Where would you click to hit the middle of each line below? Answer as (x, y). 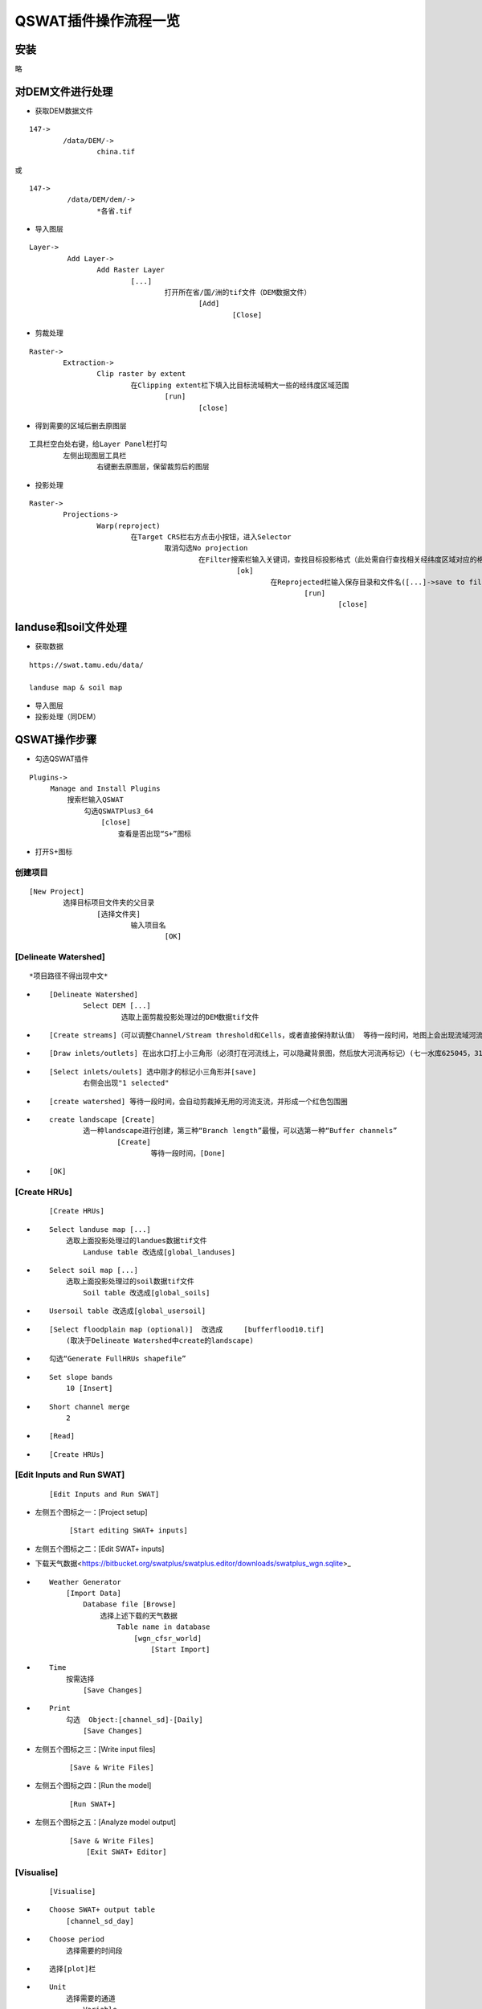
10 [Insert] (89, 1389)
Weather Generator (86, 1582)
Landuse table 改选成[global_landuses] (159, 1252)
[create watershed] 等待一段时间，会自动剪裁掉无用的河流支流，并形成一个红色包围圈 (199, 1101)
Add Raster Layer (131, 270)
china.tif (116, 152)
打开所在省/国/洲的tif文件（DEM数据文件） (238, 293)
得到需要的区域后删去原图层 (81, 425)
